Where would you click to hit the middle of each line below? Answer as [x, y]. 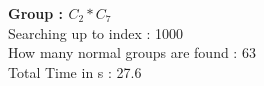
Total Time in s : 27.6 [75, 71]
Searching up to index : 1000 [96, 32]
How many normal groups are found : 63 [132, 52]
